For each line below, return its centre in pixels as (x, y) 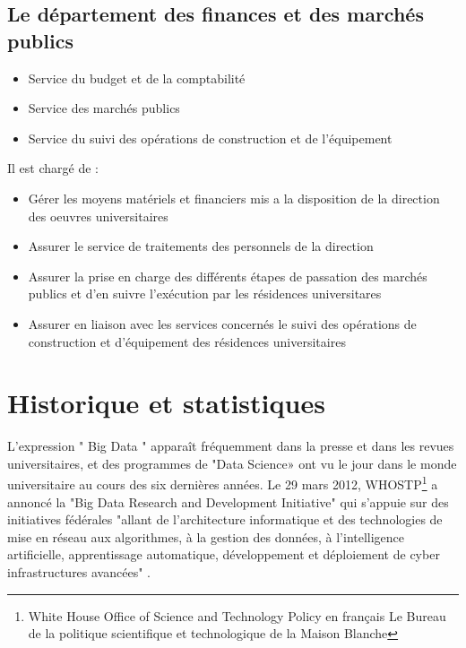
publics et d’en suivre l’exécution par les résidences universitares (205, 294)
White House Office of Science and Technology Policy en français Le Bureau (237, 615)
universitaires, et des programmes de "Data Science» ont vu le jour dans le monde (232, 463)
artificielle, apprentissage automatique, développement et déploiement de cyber (224, 554)
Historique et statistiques (166, 403)
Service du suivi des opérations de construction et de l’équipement (210, 138)
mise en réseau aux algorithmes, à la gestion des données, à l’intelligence (206, 536)
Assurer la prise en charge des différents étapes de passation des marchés (228, 276)
